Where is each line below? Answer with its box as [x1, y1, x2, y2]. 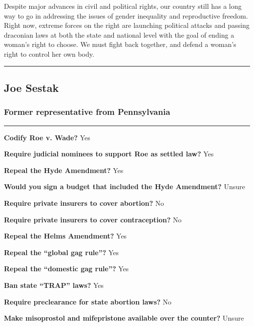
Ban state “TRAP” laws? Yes [4, 280, 104, 290]
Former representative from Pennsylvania [4, 106, 170, 118]
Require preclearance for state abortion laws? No [4, 296, 171, 306]
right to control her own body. [4, 48, 94, 59]
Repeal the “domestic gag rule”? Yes [4, 263, 129, 274]
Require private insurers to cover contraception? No [4, 214, 182, 224]
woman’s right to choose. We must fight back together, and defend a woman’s [4, 39, 236, 49]
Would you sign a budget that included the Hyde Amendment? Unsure [4, 181, 245, 192]
